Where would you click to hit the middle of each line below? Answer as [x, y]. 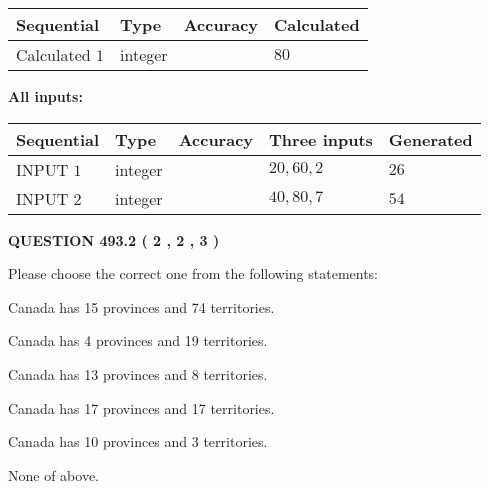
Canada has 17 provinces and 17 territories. [141, 407]
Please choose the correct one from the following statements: [193, 273]
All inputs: [45, 96]
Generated [430, 139]
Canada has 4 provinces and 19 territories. [138, 340]
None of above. [53, 474]
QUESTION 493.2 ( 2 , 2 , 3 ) [114, 239]
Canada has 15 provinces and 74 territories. [141, 306]
